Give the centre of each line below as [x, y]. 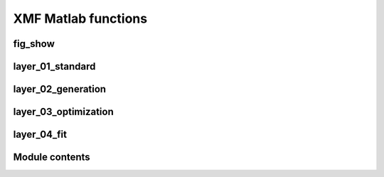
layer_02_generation [60, 89]
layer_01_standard [54, 66]
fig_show [34, 44]
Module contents [52, 157]
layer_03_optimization [63, 112]
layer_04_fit [40, 135]
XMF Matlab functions [80, 18]
